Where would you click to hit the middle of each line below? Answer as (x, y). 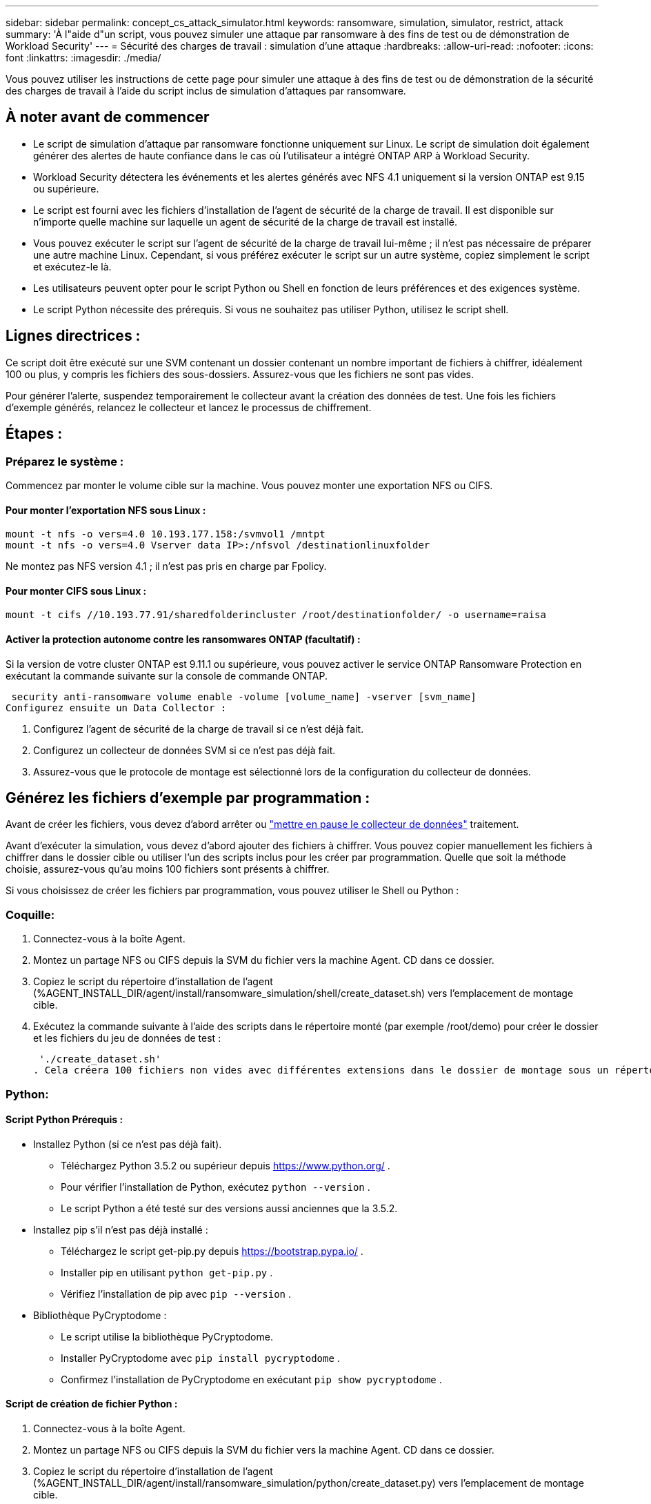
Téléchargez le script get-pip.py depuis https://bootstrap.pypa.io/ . (212, 1251)
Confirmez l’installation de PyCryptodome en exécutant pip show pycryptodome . (251, 1379)
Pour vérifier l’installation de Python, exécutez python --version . (216, 1187)
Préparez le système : (65, 461)
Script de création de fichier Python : (92, 1404)
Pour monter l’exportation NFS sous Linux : (106, 510)
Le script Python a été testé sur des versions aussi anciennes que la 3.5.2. (229, 1208)
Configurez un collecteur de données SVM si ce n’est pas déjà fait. (184, 750)
